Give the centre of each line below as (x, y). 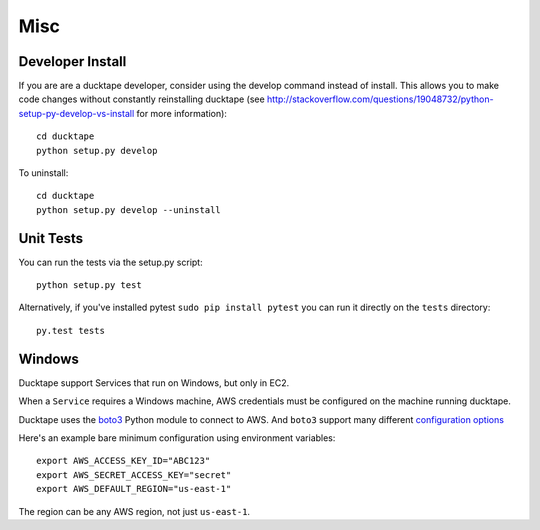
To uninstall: (43, 173)
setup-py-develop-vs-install (76, 113)
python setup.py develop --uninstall (129, 209)
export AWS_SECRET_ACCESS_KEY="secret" (134, 474)
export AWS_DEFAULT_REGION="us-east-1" (134, 489)
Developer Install (72, 61)
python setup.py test (89, 285)
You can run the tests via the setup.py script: (111, 262)
